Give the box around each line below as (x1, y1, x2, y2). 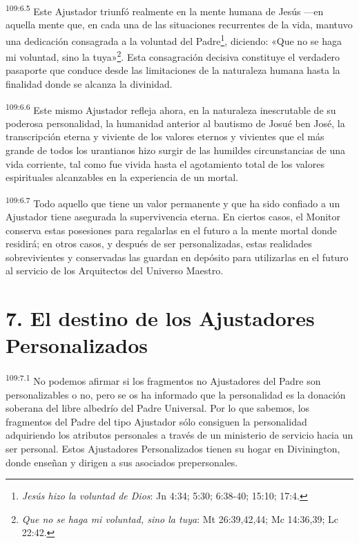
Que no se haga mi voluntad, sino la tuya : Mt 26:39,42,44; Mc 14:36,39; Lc (21, 511, 338, 526)
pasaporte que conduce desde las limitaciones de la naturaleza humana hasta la (6, 63, 340, 77)
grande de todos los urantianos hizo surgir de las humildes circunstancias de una (6, 142, 345, 157)
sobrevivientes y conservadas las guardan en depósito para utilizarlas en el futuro (6, 249, 349, 264)
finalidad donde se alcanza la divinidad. (6, 76, 173, 90)
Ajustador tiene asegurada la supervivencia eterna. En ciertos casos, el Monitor (6, 209, 341, 223)
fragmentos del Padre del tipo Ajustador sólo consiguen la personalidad (6, 414, 307, 428)
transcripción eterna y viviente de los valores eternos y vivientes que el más (6, 129, 324, 144)
